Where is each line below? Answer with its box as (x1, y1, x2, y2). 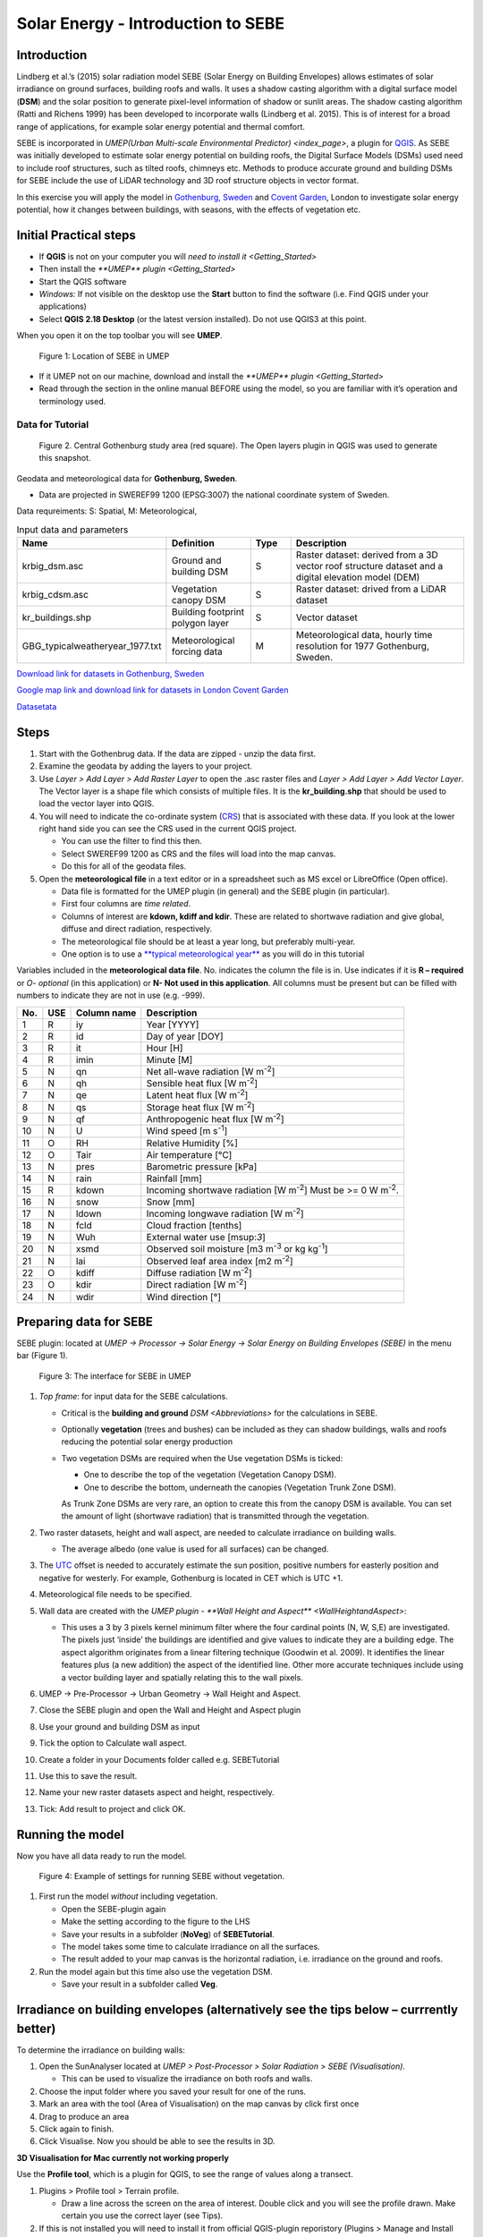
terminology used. (38, 396, 106, 406)
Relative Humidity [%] (146, 1136, 239, 1149)
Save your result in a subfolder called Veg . (61, 1978, 218, 1990)
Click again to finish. (38, 2123, 114, 2134)
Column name (75, 1007, 137, 1019)
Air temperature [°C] (146, 1148, 233, 1161)
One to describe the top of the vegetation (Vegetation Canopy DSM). (83, 1469, 337, 1480)
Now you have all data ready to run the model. (16, 1850, 187, 1861)
